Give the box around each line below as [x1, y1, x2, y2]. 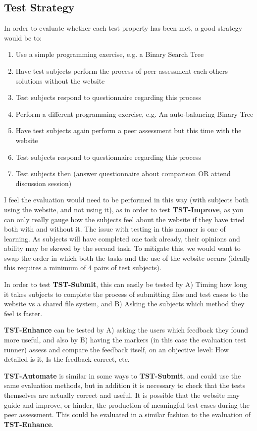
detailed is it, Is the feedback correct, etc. [4, 354, 130, 364]
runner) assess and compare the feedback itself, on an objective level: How [4, 344, 229, 354]
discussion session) [15, 178, 72, 188]
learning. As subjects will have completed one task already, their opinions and [4, 233, 240, 243]
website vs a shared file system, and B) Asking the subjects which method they [4, 298, 245, 309]
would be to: [4, 32, 42, 43]
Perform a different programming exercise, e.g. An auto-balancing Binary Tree [15, 108, 254, 119]
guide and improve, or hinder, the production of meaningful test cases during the [4, 399, 250, 410]
